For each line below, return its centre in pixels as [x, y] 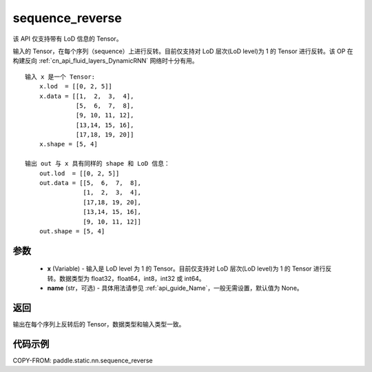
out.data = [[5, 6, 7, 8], [90, 183]
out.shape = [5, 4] [72, 231]
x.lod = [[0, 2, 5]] [76, 87]
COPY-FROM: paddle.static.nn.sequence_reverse [83, 360]
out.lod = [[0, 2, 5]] [79, 173]
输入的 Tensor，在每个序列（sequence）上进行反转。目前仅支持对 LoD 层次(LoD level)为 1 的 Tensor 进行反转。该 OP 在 [183, 51]
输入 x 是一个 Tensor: [60, 77]
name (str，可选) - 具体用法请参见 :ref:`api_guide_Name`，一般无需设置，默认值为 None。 [175, 288]
